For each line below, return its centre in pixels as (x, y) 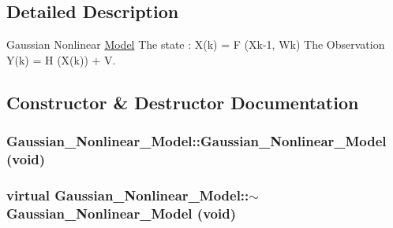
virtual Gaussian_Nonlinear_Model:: (128, 195)
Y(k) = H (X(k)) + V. (61, 59)
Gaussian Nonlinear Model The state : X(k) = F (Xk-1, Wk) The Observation (196, 44)
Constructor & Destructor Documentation (183, 102)
